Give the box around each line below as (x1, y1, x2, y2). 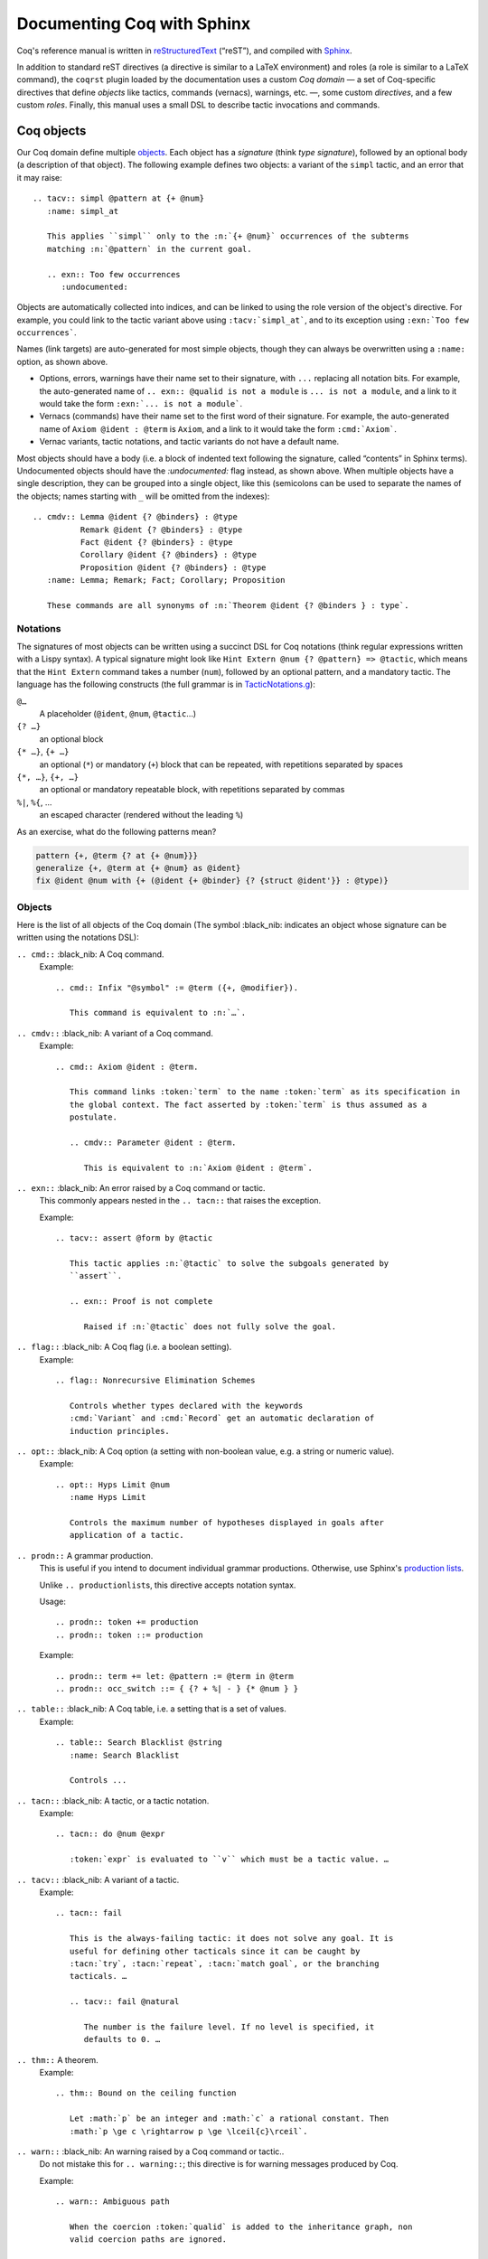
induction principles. (69, 1426, 171, 1436)
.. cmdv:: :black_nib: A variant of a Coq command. (16, 1027, 214, 1038)
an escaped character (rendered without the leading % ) (39, 810, 244, 820)
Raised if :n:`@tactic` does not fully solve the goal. (83, 1321, 337, 1332)
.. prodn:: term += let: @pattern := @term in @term (55, 1671, 294, 1681)
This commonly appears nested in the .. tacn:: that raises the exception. (39, 1195, 322, 1206)
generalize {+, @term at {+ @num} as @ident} (35, 863, 241, 873)
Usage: (39, 1596, 67, 1607)
